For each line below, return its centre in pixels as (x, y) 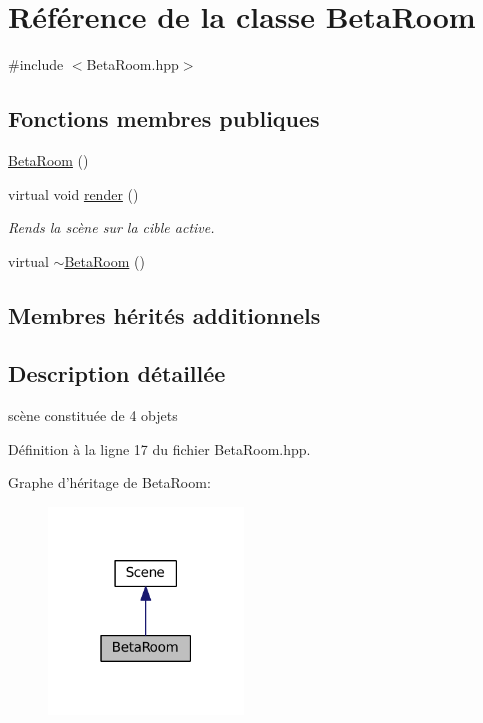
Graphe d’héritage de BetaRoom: (109, 482)
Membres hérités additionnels (164, 314)
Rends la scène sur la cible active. (111, 227)
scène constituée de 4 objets (93, 415)
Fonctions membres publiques (164, 118)
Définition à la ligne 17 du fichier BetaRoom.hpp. (159, 448)
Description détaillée (117, 373)
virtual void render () (73, 193)
